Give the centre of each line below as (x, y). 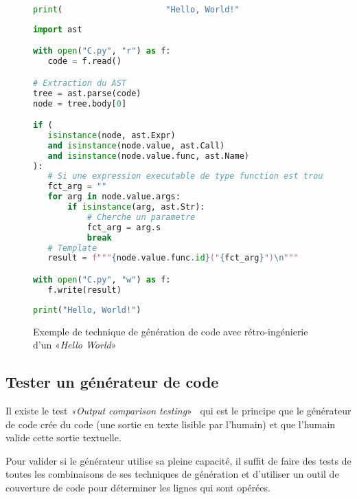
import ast (58, 29)
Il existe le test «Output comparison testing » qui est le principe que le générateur (178, 411)
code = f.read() (84, 62)
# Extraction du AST (80, 83)
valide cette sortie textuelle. (64, 437)
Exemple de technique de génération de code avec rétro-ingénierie (171, 331)
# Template (72, 248)
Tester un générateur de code (112, 382)
